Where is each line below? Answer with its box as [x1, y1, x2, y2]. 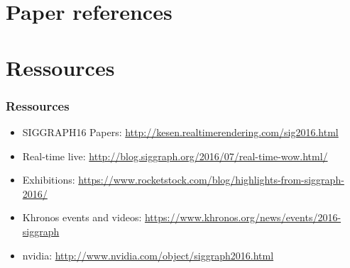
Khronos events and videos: [22, 210, 142, 225]
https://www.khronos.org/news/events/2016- [144, 210, 341, 225]
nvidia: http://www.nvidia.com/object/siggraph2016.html [22, 247, 274, 262]
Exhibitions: [22, 172, 75, 187]
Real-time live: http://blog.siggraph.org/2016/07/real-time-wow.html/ [22, 148, 328, 163]
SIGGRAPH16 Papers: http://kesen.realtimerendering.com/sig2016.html [22, 124, 339, 139]
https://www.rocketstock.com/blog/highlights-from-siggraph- [78, 172, 344, 187]
